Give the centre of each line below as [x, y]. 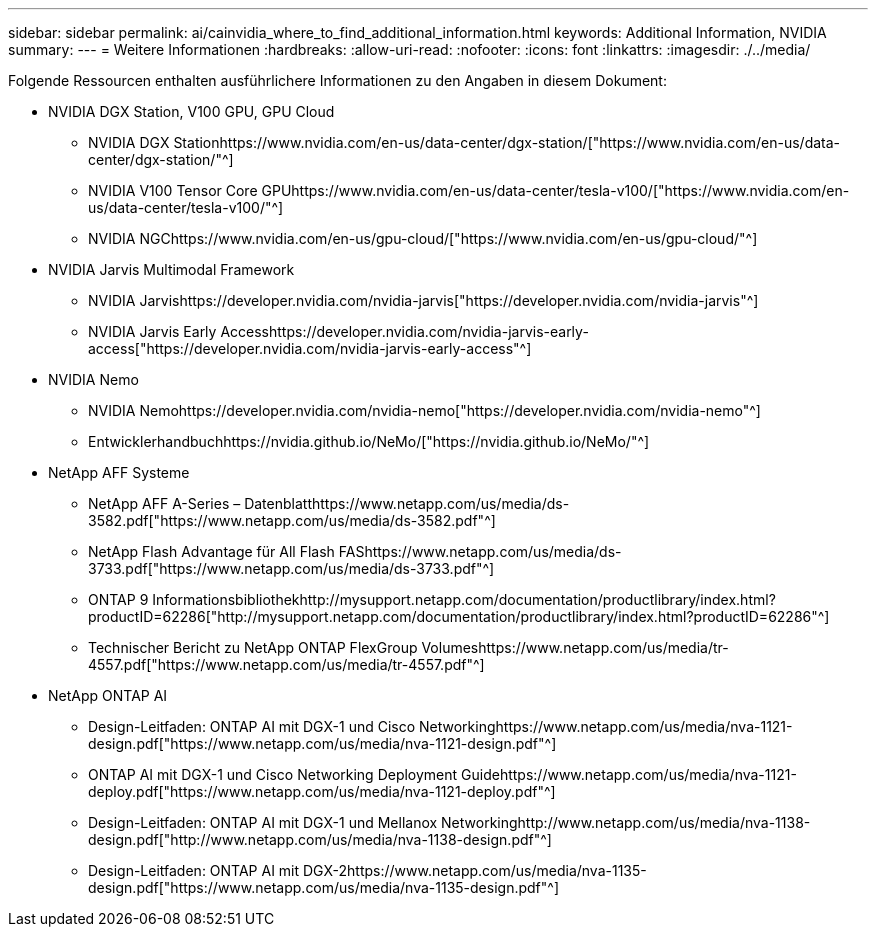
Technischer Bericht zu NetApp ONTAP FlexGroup [253, 647]
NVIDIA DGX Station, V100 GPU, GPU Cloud [191, 111]
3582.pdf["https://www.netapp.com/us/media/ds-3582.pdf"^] [292, 520]
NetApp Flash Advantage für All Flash [211, 551]
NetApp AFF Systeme [119, 472]
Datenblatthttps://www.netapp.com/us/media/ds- [407, 503]
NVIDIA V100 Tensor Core [173, 190]
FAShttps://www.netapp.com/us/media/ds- [480, 551]
